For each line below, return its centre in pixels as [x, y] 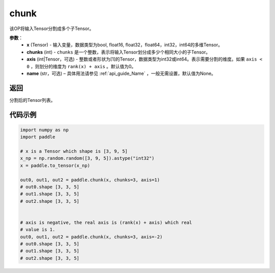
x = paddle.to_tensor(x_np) [55, 165]
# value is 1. [38, 230]
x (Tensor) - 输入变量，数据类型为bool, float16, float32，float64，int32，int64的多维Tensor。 [125, 45]
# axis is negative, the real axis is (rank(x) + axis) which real [106, 222]
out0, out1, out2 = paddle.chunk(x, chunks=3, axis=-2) [91, 237]
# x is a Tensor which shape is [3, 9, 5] [74, 151]
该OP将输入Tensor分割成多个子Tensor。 [52, 29]
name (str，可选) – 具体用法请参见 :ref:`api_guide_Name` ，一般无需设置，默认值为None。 [121, 73]
